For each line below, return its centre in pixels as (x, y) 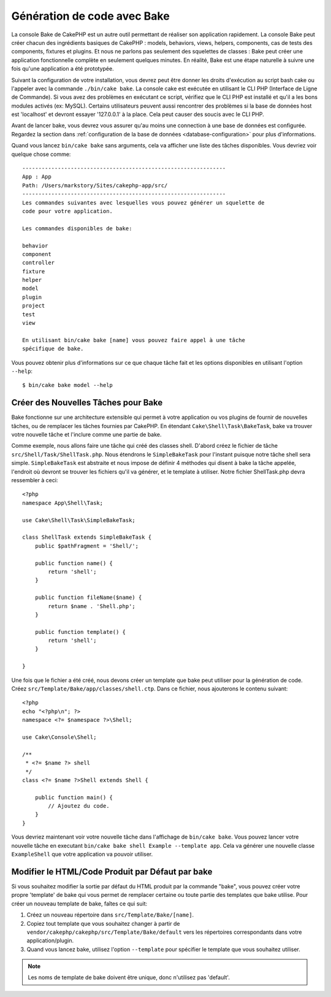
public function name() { (74, 563)
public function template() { (80, 632)
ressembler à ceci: (35, 480)
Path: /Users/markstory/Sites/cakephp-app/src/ (95, 185)
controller (39, 263)
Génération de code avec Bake (90, 16)
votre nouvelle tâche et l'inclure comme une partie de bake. (86, 435)
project (34, 306)
